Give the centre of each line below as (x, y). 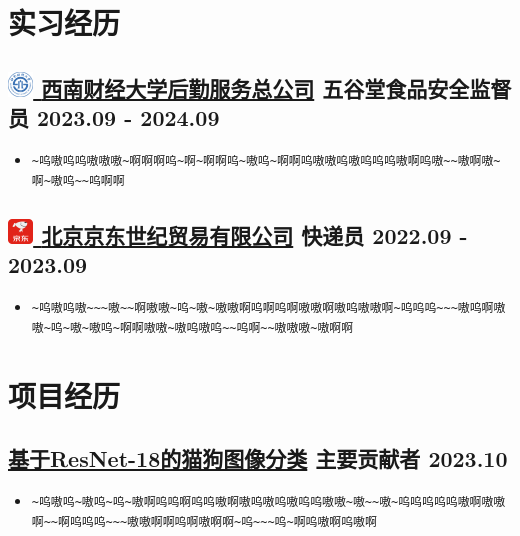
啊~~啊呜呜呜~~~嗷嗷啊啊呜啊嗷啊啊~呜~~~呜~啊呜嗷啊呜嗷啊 (204, 521)
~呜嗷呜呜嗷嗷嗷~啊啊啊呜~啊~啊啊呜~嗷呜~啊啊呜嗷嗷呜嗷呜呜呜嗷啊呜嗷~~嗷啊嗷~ (266, 161)
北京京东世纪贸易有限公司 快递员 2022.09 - (254, 235)
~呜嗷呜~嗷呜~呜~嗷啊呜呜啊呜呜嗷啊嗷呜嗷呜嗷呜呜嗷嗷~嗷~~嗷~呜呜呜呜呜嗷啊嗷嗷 (268, 502)
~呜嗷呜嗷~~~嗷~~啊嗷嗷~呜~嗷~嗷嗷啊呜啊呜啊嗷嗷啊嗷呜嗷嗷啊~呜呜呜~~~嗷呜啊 (262, 308)
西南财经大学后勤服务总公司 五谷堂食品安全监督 (276, 87)
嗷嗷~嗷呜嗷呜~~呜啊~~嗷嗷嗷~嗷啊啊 (248, 327)
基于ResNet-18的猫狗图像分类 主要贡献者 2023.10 (258, 458)
